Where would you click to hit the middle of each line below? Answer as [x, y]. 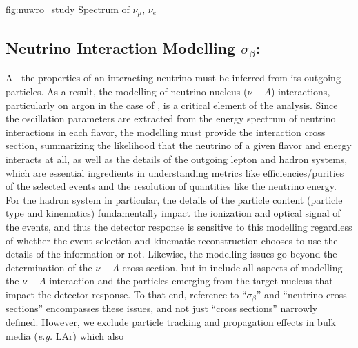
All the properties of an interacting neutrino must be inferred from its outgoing [173, 78]
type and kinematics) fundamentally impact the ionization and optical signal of [173, 213]
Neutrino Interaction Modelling [121, 47]
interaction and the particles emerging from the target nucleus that [191, 281]
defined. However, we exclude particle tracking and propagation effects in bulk [171, 321]
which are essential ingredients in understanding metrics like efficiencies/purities [175, 172]
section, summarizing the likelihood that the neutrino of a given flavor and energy [179, 145]
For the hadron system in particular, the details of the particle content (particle [174, 199]
